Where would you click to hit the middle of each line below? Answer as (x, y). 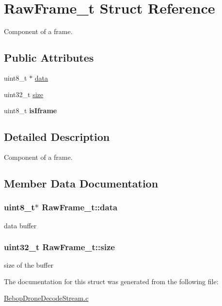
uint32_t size (24, 94)
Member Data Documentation (81, 183)
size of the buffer (29, 265)
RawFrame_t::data (80, 207)
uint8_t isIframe (31, 110)
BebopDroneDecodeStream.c (46, 297)
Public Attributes (49, 58)
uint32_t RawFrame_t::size (59, 247)
